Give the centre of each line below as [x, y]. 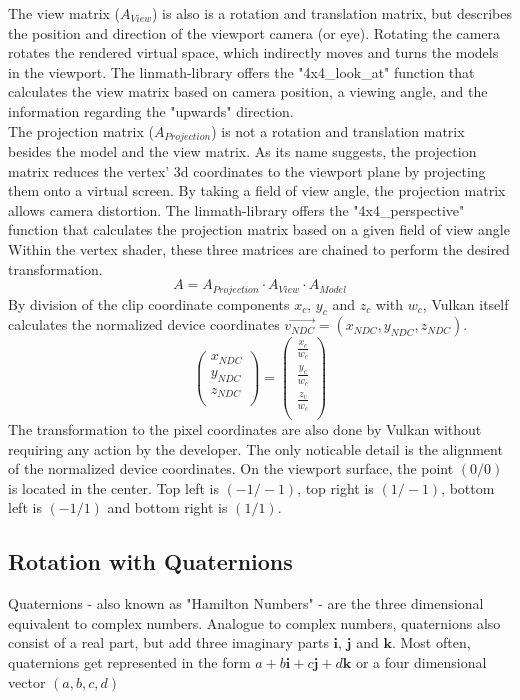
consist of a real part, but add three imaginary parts [168, 642]
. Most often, [431, 642]
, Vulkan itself [465, 303]
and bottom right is [167, 507]
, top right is [335, 487]
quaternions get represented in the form [129, 661]
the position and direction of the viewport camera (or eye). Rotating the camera [254, 32]
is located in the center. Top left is [113, 487]
